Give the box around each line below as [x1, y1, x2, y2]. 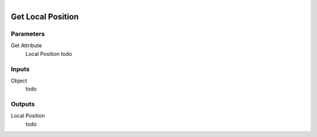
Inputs [11, 65, 30, 73]
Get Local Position [11, 12, 79, 22]
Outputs [11, 100, 35, 108]
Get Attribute [11, 42, 42, 49]
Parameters [11, 29, 45, 38]
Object [11, 77, 28, 84]
